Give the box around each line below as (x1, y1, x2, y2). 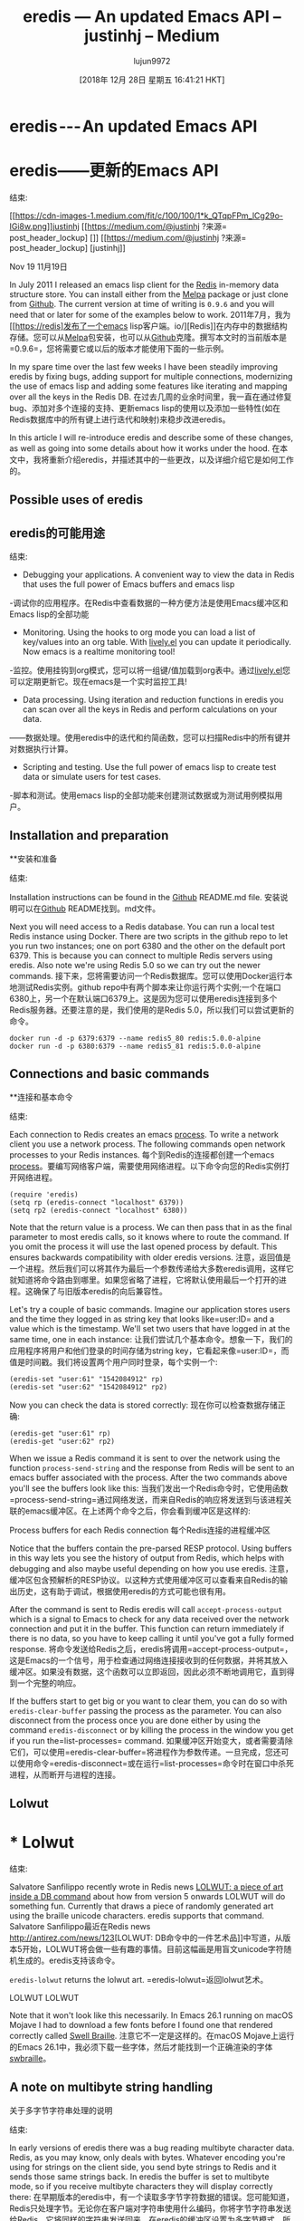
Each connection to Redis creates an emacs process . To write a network (9, 1129, 279, 1139)
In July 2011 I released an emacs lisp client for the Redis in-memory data (9, 279, 279, 290)
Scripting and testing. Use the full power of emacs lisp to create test (22, 762, 277, 773)
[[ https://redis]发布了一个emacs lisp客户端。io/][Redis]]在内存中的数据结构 (9, 320, 288, 332)
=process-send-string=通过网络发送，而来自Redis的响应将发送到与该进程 (9, 1494, 284, 1505)
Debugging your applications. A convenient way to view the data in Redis (22, 569, 295, 581)
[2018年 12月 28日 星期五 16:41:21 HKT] (79, 74, 225, 85)
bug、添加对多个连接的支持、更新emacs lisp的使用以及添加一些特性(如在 (9, 402, 280, 413)
